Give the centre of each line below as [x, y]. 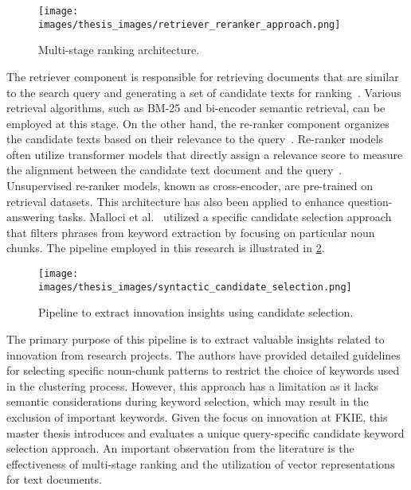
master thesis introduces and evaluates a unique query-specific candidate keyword [205, 432]
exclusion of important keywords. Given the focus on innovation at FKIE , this [197, 416]
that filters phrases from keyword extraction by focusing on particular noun [191, 232]
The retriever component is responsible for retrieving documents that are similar [203, 76]
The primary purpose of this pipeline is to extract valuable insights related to [196, 338]
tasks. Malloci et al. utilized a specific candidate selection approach [225, 217]
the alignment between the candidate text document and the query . [174, 170]
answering [31, 217]
